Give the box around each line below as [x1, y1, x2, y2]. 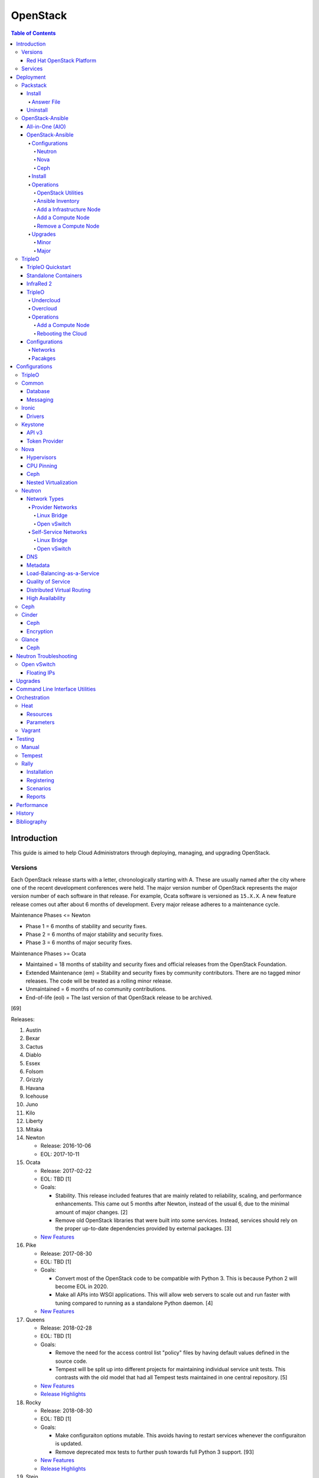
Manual [21, 744, 40, 751]
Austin [25, 1026, 41, 1033]
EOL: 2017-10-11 [40, 1150, 80, 1158]
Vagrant [21, 727, 41, 734]
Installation [27, 769, 53, 776]
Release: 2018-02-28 [40, 1324, 92, 1331]
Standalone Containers [27, 272, 83, 279]
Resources [27, 710, 53, 718]
